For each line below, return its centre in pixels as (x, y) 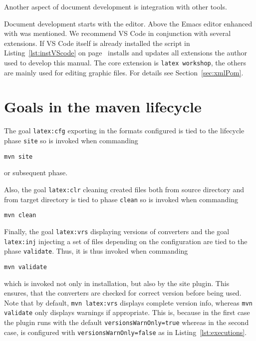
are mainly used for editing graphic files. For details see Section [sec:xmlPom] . (124, 72)
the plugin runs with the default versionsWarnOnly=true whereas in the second (127, 322)
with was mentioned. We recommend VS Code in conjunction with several (118, 33)
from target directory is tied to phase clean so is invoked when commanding (121, 199)
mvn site (18, 157)
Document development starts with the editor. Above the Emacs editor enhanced (128, 23)
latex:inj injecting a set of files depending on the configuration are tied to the (126, 241)
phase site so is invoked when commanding (71, 140)
